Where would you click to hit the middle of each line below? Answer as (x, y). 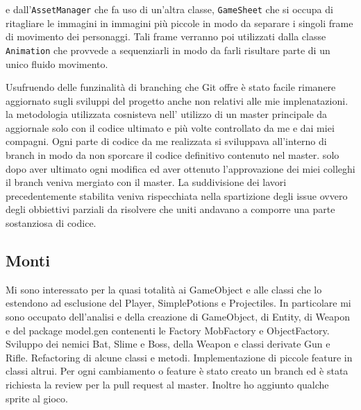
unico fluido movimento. (57, 63)
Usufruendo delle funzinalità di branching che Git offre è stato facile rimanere (171, 87)
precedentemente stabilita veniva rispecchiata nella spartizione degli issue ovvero (177, 195)
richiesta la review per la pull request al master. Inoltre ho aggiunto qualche (167, 384)
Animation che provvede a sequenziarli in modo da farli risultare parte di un (168, 50)
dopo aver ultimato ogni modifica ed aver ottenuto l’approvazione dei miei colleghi (180, 168)
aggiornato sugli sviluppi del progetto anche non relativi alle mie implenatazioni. (177, 100)
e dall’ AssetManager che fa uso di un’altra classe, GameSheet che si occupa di (169, 9)
